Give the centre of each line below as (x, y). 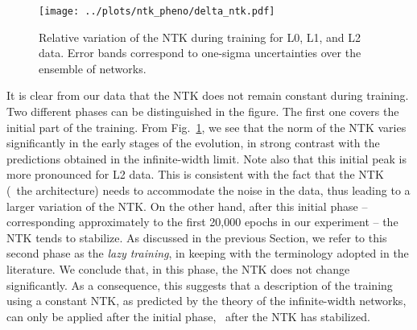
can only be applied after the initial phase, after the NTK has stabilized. (188, 316)
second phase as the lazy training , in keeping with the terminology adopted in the (208, 253)
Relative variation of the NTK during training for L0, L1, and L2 (200, 37)
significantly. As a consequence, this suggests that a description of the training (200, 285)
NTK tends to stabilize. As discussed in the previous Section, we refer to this (197, 237)
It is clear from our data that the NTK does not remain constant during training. (208, 95)
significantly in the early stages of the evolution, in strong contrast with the (193, 143)
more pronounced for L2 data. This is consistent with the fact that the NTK (195, 174)
